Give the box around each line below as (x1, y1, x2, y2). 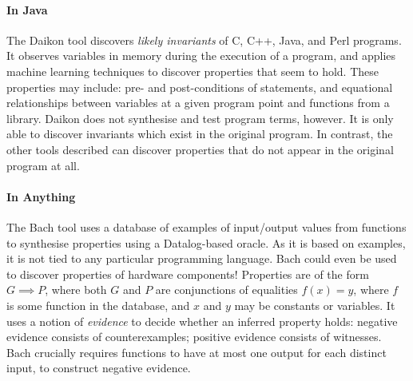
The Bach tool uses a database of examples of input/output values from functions (6, 218, 407, 235)
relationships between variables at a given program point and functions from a (6, 94, 390, 111)
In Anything (6, 188, 76, 204)
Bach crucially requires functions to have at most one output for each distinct (6, 343, 387, 360)
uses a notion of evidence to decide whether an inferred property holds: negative (6, 312, 398, 329)
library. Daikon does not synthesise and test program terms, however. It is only (6, 109, 394, 126)
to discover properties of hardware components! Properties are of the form (6, 265, 369, 282)
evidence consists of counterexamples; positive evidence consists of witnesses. (6, 328, 382, 345)
